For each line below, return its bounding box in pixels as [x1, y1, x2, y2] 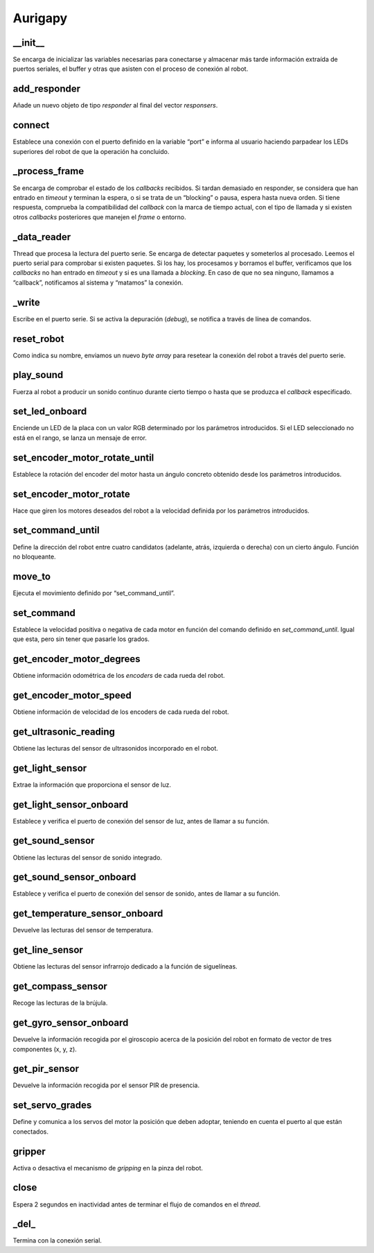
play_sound [12, 369, 64, 381]
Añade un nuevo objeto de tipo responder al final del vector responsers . [12, 101, 218, 110]
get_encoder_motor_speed [12, 689, 132, 701]
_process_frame [12, 165, 84, 177]
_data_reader [12, 231, 71, 243]
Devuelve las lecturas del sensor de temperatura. [12, 926, 154, 935]
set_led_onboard [12, 406, 87, 418]
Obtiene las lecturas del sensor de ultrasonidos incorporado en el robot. [12, 744, 218, 752]
